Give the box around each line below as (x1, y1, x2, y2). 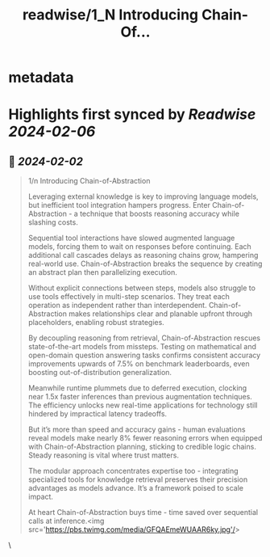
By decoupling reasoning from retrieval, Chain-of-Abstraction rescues (27, 333, 260, 343)
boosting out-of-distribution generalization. (27, 368, 172, 378)
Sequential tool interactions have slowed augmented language (27, 233, 235, 243)
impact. (27, 492, 54, 502)
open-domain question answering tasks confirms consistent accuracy (27, 350, 261, 361)
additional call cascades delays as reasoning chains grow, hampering (27, 251, 259, 260)
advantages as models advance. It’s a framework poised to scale (27, 483, 244, 493)
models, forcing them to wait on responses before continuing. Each (27, 242, 251, 251)
